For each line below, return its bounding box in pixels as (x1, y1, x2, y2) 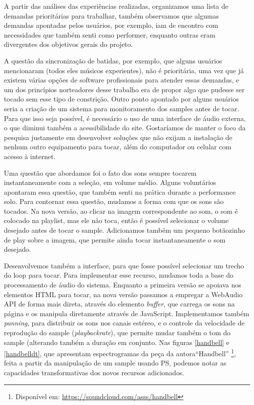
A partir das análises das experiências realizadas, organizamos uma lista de (4, 1, 229, 11)
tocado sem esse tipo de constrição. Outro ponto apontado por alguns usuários (4, 94, 239, 104)
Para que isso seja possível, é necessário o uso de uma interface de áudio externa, (4, 113, 246, 123)
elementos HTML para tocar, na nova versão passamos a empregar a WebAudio (4, 289, 243, 299)
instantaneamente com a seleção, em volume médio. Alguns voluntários (4, 177, 216, 187)
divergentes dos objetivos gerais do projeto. (4, 39, 133, 49)
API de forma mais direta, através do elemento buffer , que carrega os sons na (4, 299, 235, 309)
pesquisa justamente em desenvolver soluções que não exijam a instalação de (4, 132, 233, 142)
